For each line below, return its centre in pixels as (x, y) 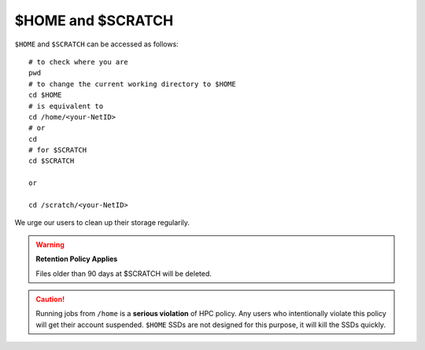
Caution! (50, 299)
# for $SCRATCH (58, 150)
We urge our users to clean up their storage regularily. (102, 223)
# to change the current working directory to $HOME (132, 84)
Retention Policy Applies (77, 259)
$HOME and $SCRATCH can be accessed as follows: (96, 44)
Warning (50, 245)
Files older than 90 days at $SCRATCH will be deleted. (124, 273)
